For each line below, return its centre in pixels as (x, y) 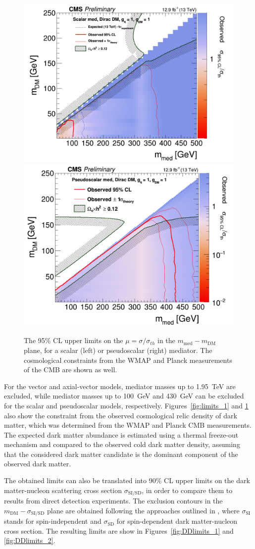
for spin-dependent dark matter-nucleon (177, 521)
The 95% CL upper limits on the (74, 340)
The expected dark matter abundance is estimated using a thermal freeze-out (121, 434)
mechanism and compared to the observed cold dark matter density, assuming (122, 444)
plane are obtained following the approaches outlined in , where (143, 510)
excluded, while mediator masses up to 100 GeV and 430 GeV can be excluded (124, 396)
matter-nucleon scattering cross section (63, 490)
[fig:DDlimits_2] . (30, 540)
